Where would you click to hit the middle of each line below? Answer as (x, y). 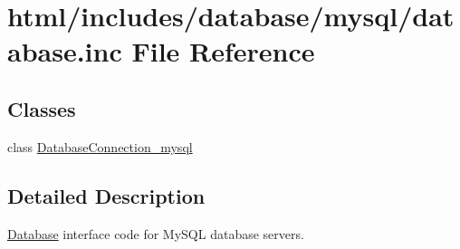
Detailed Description (106, 195)
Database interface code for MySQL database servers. (156, 233)
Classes (42, 108)
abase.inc (65, 51)
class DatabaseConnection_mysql (100, 146)
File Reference (223, 51)
